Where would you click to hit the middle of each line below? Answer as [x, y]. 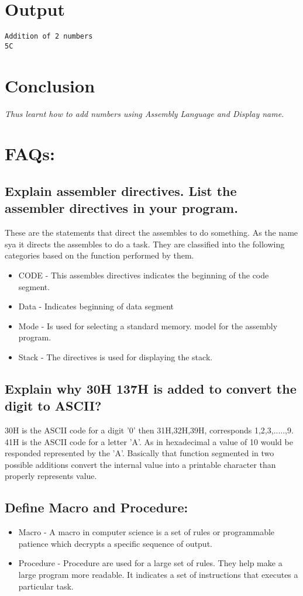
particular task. [46, 586]
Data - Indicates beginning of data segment [96, 306]
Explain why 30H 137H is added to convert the [151, 388]
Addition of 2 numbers [49, 37]
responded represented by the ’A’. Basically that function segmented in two [140, 453]
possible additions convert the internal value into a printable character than [140, 464]
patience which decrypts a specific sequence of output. [115, 543]
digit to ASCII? [53, 406]
